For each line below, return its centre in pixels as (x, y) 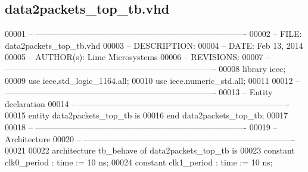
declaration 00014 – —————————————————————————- (147, 103)
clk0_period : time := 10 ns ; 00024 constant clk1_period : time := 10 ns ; (139, 162)
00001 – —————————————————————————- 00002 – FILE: (153, 34)
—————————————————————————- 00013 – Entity (139, 92)
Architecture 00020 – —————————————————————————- (150, 138)
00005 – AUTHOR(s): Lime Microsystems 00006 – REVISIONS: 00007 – (138, 57)
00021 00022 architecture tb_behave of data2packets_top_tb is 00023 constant (150, 150)
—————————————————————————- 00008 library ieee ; (145, 68)
